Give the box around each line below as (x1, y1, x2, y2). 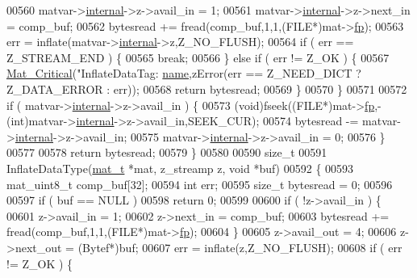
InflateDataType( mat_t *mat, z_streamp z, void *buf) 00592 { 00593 (6, 159, 354, 176)
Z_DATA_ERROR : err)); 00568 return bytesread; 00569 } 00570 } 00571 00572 (6, 80, 407, 97)
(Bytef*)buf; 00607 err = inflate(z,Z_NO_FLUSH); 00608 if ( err (77, 238, 402, 255)
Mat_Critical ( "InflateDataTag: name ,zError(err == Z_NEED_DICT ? (6, 65, 361, 82)
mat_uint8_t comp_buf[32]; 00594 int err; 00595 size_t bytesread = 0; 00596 (6, 175, 393, 192)
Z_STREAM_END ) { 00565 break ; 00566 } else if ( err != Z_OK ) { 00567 (6, 48, 390, 65)
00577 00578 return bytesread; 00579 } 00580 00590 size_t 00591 (6, 144, 327, 161)
